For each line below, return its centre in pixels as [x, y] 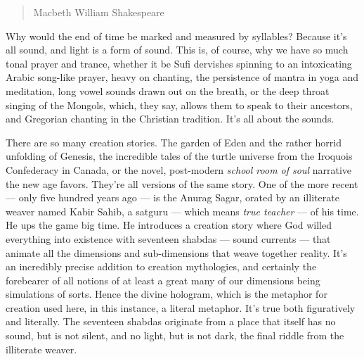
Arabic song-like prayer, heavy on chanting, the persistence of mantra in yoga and [182, 77]
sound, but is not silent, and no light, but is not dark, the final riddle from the [175, 335]
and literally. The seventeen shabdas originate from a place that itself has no [171, 321]
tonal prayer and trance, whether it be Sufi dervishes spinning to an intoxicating [179, 63]
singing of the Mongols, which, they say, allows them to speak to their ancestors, [179, 105]
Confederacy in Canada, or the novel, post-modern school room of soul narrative [179, 169]
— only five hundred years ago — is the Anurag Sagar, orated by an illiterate [173, 197]
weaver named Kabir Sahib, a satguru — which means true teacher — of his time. [182, 211]
